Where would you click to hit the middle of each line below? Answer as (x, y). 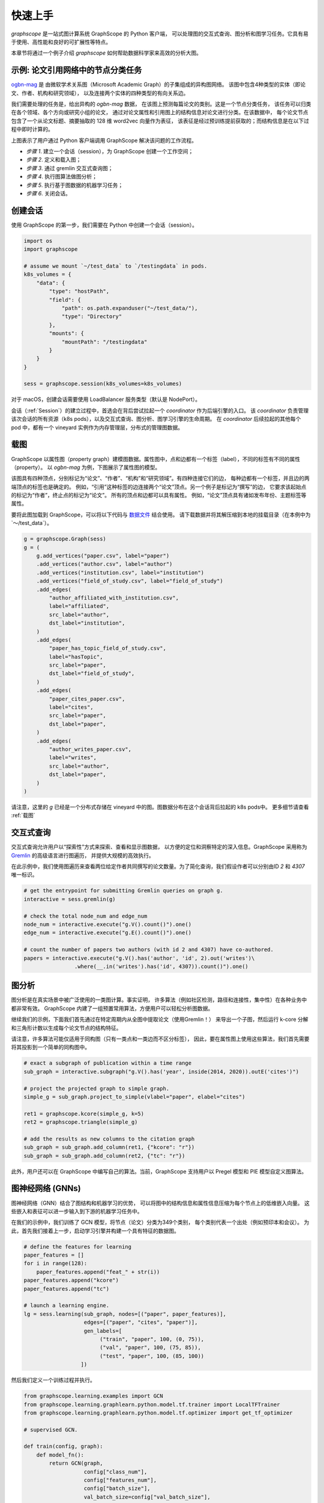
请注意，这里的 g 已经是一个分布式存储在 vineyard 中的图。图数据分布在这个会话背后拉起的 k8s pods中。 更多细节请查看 (160, 807)
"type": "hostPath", (79, 291)
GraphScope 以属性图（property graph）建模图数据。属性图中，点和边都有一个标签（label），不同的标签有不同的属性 (156, 459)
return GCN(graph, (76, 1463)
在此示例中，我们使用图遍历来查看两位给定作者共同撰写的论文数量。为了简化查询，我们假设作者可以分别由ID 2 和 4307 (158, 866)
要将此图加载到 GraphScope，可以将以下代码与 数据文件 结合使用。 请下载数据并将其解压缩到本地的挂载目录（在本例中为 (161, 515)
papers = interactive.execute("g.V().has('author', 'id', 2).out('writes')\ (139, 958)
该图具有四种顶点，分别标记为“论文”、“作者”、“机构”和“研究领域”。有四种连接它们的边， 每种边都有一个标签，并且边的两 (160, 479)
